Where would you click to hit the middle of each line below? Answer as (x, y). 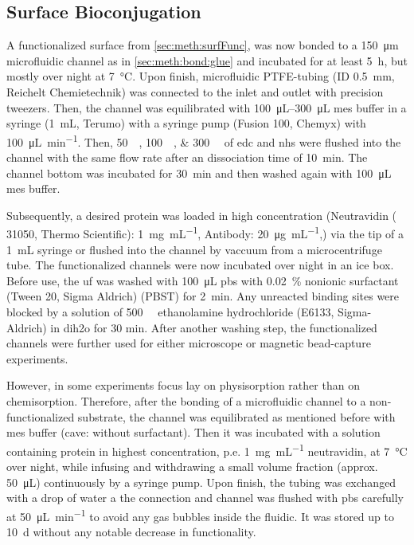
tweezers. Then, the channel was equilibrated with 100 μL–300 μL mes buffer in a (207, 107)
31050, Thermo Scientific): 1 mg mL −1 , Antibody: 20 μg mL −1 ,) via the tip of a (205, 233)
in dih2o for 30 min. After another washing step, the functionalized (214, 327)
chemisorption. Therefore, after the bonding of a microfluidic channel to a (186, 400)
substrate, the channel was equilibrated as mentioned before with (236, 416)
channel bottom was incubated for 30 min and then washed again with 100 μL (199, 173)
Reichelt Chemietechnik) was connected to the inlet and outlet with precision (195, 91)
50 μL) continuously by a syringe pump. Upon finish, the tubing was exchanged (201, 482)
